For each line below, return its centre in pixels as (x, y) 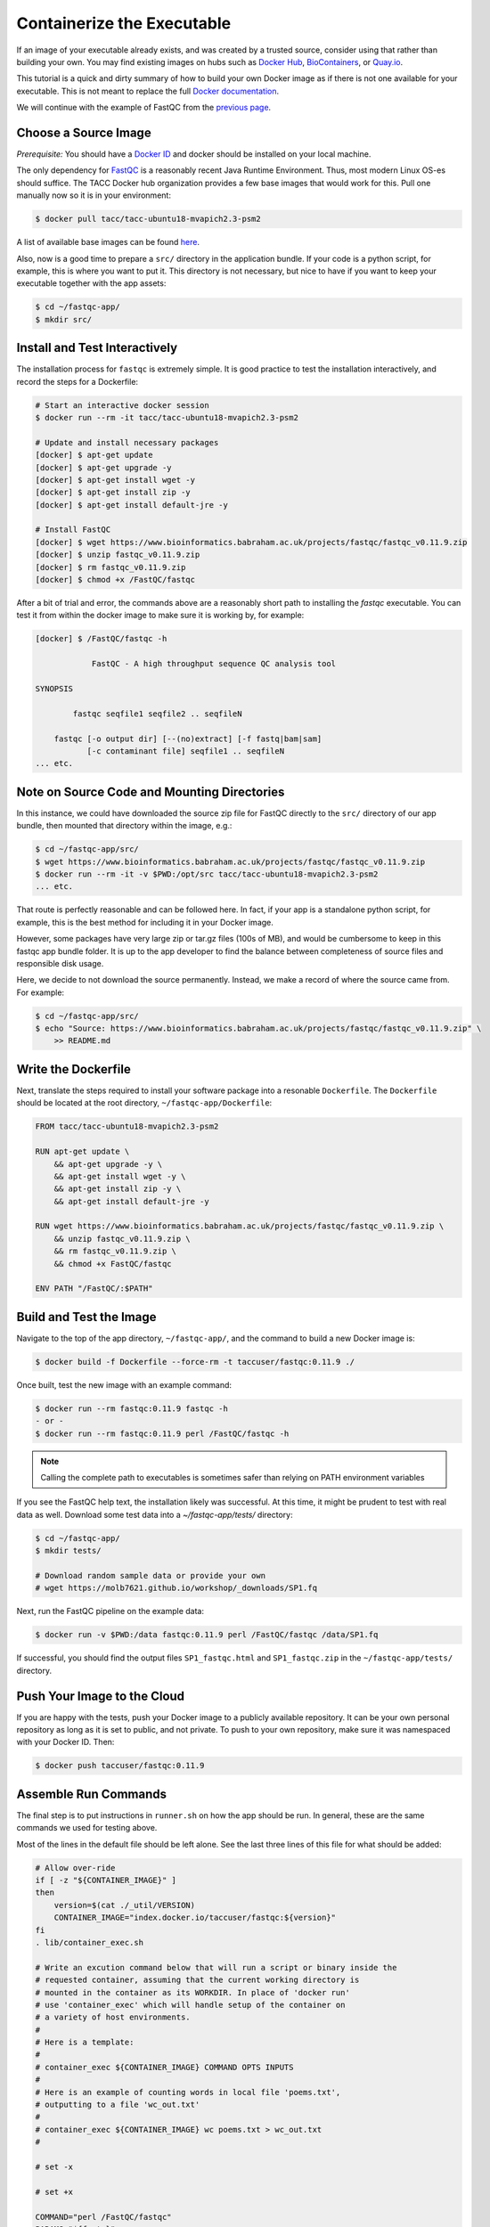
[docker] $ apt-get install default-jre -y (132, 505)
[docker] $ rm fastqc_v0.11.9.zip (110, 567)
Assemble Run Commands (91, 1794)
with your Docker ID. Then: (65, 1742)
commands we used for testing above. (87, 1828)
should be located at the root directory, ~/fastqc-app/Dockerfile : (144, 1103)
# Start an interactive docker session (122, 405)
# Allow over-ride (75, 1868)
